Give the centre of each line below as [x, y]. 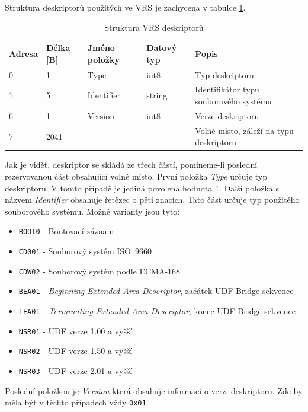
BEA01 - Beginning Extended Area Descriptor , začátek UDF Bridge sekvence [156, 291]
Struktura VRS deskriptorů [154, 27]
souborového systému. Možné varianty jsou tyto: [92, 211]
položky [103, 59]
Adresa [23, 53]
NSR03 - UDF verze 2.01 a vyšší [76, 371]
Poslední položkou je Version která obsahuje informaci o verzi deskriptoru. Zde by [154, 390]
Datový [162, 48]
